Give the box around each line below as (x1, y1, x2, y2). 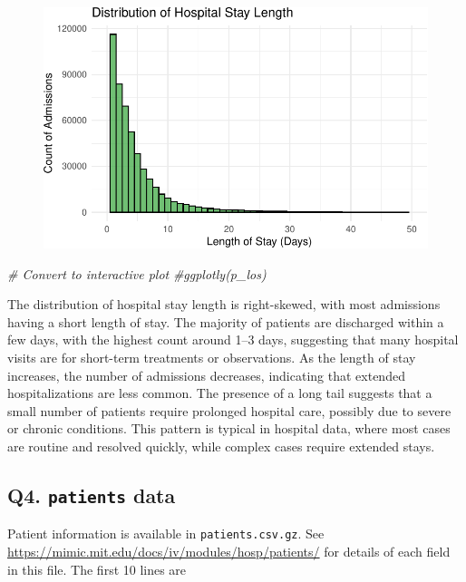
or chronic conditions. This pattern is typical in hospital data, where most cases (7, 419, 451, 438)
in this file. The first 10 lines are (7, 559, 187, 578)
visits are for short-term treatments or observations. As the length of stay (7, 347, 416, 366)
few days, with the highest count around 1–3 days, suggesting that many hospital (7, 330, 459, 349)
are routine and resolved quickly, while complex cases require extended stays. (7, 436, 435, 455)
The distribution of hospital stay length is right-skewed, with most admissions (7, 295, 441, 314)
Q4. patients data (7, 480, 176, 509)
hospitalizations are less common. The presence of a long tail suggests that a (7, 383, 432, 403)
